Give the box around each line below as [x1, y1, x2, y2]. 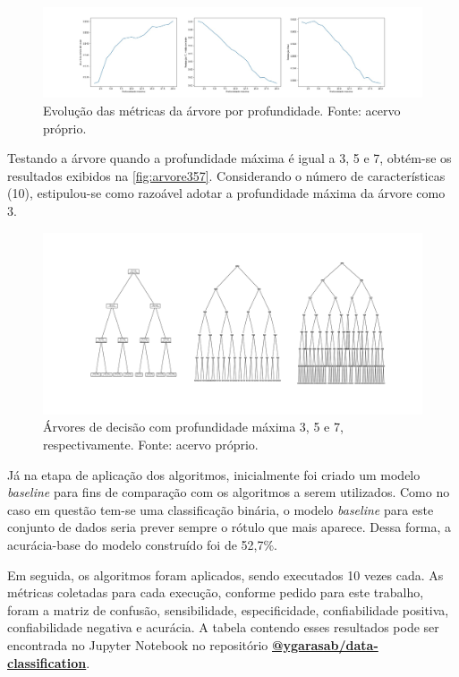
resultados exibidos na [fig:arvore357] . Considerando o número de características [7, 166, 446, 184]
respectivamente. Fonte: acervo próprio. [43, 435, 259, 454]
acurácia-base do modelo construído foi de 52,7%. [7, 536, 278, 554]
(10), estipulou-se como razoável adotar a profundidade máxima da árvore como [7, 184, 446, 202]
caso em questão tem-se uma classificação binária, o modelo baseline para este [7, 500, 434, 518]
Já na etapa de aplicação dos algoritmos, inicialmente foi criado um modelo [7, 465, 421, 484]
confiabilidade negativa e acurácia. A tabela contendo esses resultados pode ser [7, 618, 439, 637]
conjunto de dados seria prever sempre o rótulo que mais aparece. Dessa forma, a [7, 518, 451, 536]
